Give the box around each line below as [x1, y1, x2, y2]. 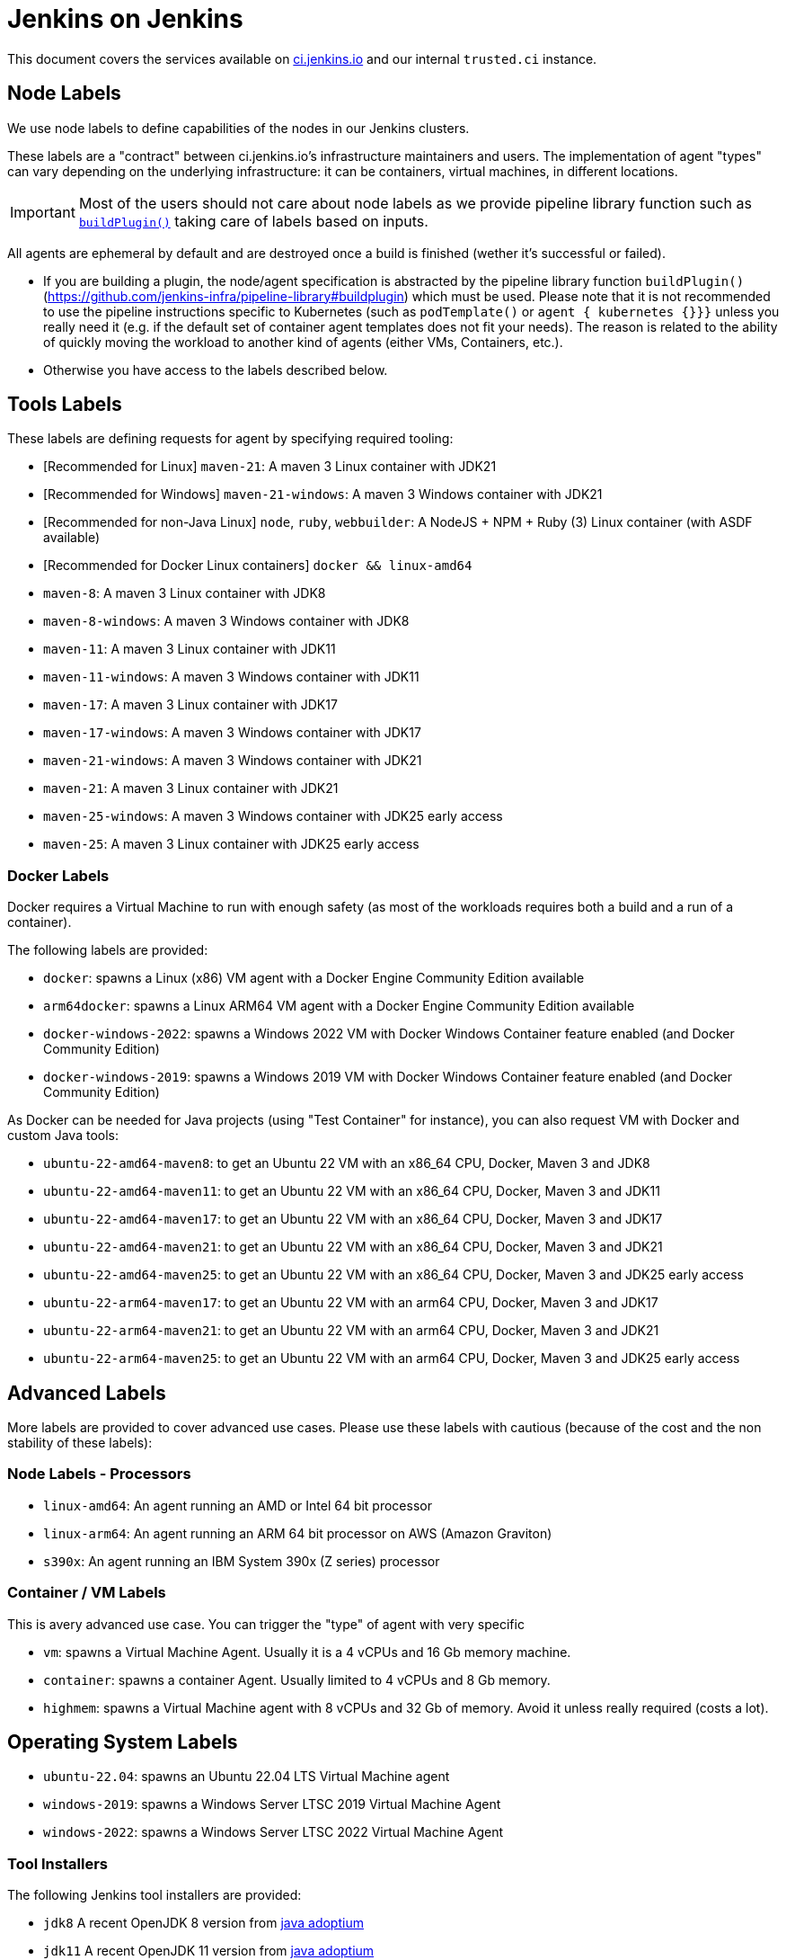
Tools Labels [7, 393, 122, 416]
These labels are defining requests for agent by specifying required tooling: [7, 431, 454, 447]
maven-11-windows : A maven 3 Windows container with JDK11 [43, 669, 419, 685]
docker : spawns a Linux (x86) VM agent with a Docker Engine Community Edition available [43, 970, 585, 986]
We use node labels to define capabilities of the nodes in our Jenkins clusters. [7, 120, 470, 136]
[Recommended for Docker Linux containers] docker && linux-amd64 [43, 557, 472, 574]
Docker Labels [7, 866, 110, 885]
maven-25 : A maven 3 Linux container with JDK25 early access [43, 836, 419, 852]
